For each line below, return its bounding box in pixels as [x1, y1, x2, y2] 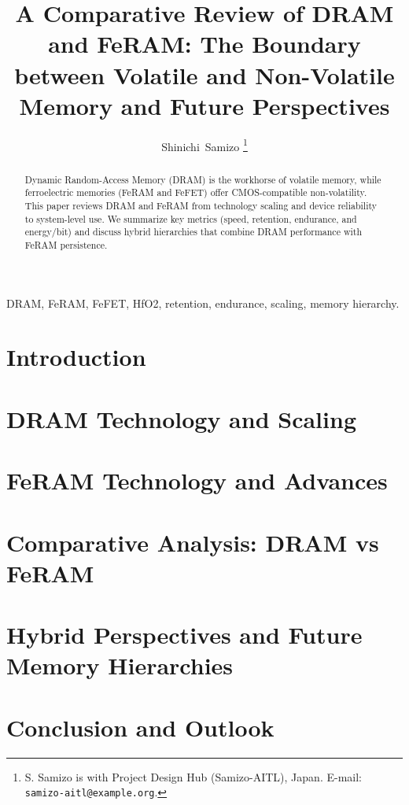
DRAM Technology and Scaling [6, 402, 356, 434]
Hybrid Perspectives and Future [6, 619, 363, 651]
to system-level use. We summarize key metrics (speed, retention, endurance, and [24, 212, 357, 225]
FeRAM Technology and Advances [6, 464, 388, 497]
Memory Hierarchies [6, 649, 234, 681]
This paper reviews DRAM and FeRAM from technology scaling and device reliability [24, 199, 378, 212]
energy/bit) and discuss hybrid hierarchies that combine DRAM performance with [24, 225, 363, 238]
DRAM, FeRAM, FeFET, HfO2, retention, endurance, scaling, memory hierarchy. [6, 294, 400, 311]
